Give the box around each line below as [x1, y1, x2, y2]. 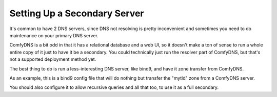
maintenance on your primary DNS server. [9, 32, 98, 38]
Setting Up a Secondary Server [9, 8, 144, 19]
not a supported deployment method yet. [9, 56, 96, 62]
